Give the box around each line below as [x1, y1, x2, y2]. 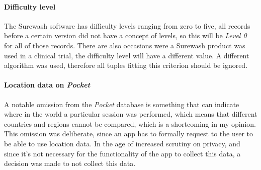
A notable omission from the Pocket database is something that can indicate [4, 99, 239, 109]
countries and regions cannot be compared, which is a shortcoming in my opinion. [4, 118, 256, 129]
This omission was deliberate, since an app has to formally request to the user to [4, 128, 253, 139]
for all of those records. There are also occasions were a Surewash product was [4, 40, 245, 50]
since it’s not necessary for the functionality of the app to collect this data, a [4, 148, 241, 158]
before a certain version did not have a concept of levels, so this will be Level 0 [4, 30, 247, 41]
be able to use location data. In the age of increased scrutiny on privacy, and [4, 138, 240, 148]
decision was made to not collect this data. [4, 158, 136, 168]
